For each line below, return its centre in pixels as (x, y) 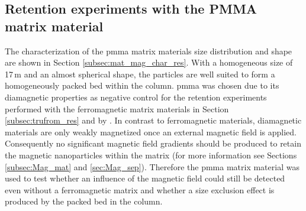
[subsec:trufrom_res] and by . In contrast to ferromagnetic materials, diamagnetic (153, 120)
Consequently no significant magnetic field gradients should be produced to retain (153, 143)
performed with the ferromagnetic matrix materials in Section (117, 108)
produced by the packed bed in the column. (84, 201)
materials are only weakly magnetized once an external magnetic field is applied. (151, 132)
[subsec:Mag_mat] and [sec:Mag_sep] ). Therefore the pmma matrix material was (152, 166)
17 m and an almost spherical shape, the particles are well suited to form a (140, 74)
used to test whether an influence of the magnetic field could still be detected (145, 178)
